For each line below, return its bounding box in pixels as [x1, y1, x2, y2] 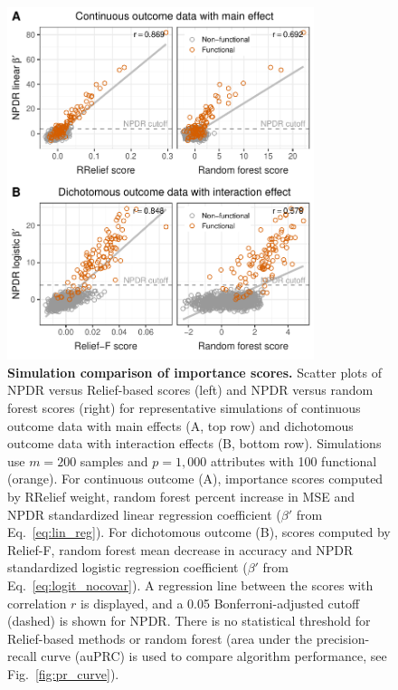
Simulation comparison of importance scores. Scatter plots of [7, 362, 383, 381]
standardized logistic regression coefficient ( [7, 558, 248, 577]
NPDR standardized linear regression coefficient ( [7, 504, 281, 523]
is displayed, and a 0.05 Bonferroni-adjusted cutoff [81, 593, 360, 612]
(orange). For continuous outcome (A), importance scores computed [7, 469, 384, 488]
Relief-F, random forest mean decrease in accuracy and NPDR [7, 540, 354, 559]
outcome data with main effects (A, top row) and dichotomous [7, 416, 354, 435]
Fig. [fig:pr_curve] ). [7, 664, 119, 683]
